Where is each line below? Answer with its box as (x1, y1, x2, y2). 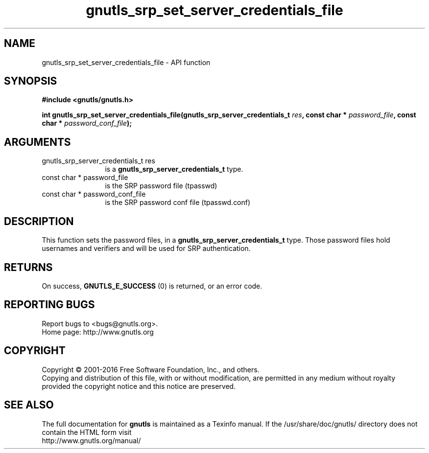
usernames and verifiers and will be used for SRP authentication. (42, 244, 251, 253)
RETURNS (4, 261, 53, 273)
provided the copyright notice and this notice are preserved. (42, 382, 236, 390)
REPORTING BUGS (4, 298, 95, 311)
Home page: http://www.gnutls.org (42, 327, 154, 336)
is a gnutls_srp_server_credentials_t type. (105, 165, 243, 174)
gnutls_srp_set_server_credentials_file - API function (42, 58, 211, 67)
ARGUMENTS (4, 136, 71, 148)
